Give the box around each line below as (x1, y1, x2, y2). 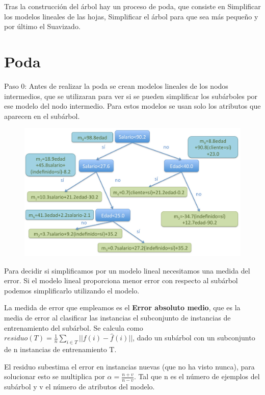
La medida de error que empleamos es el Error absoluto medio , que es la (4, 302, 241, 313)
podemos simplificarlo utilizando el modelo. (4, 285, 140, 295)
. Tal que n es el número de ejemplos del (134, 371, 260, 382)
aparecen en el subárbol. (4, 110, 80, 121)
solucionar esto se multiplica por (4, 371, 105, 382)
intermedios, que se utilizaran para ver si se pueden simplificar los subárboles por (4, 90, 258, 101)
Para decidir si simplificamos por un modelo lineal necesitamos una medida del (4, 265, 250, 276)
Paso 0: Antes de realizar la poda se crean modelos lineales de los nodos (4, 80, 228, 91)
